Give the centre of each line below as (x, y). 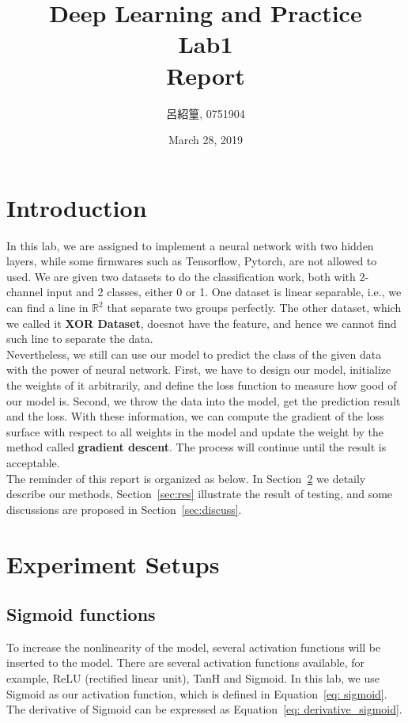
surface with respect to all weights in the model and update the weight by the (195, 431)
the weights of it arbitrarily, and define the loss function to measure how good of (202, 384)
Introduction (77, 207)
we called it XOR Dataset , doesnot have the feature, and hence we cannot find (202, 323)
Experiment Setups (113, 563)
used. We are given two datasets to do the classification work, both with (181, 276)
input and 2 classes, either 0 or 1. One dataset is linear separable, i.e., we (224, 292)
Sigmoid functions (81, 614)
